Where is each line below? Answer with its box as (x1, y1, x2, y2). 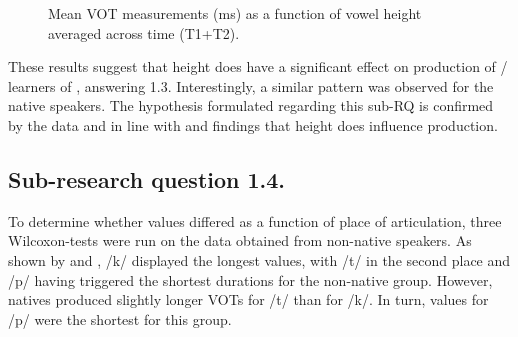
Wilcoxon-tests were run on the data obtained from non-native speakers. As (8, 230, 472, 251)
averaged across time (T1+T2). (48, 22, 240, 43)
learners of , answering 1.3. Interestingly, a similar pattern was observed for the (8, 75, 494, 96)
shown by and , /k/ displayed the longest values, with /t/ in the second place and (8, 249, 511, 270)
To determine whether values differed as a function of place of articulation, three (8, 210, 502, 231)
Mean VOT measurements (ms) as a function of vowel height (48, 3, 422, 23)
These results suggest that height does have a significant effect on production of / (8, 56, 508, 77)
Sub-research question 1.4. (8, 163, 286, 194)
